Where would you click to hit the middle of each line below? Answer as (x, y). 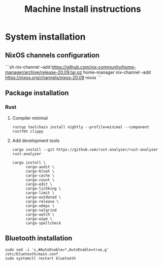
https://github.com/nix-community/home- (94, 67)
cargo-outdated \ (43, 197)
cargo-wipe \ (39, 219)
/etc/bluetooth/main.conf (32, 254)
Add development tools (36, 140)
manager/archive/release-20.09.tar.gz (44, 72)
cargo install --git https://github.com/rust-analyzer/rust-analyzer (85, 149)
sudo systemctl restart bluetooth (41, 258)
